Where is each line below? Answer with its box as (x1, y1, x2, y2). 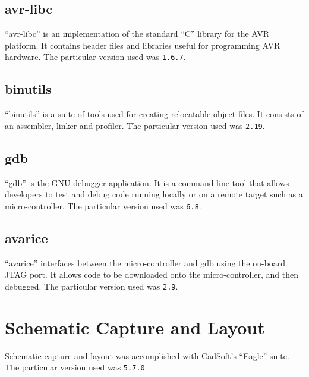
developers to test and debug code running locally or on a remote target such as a (5, 188, 303, 200)
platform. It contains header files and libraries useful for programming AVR (5, 39, 280, 51)
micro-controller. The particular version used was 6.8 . (5, 199, 201, 212)
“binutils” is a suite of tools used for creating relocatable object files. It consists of (5, 108, 304, 120)
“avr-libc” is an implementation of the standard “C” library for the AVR (5, 27, 270, 40)
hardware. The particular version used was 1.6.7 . (5, 51, 186, 63)
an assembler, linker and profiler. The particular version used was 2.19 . (5, 119, 265, 131)
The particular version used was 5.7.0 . (5, 361, 147, 373)
